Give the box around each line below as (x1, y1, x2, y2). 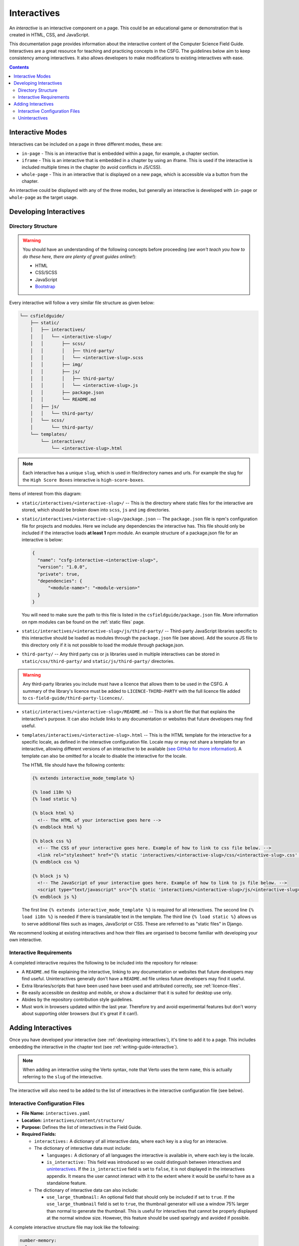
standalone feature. (46, 1180, 87, 1186)
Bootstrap (35, 284, 56, 290)
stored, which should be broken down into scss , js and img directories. (21, 506, 170, 513)
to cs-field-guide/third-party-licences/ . (22, 695, 124, 701)
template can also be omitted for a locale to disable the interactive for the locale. (21, 753, 187, 759)
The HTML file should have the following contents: (21, 762, 126, 768)
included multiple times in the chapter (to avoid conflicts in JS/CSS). (21, 164, 162, 170)
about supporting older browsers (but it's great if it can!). (21, 1011, 139, 1017)
